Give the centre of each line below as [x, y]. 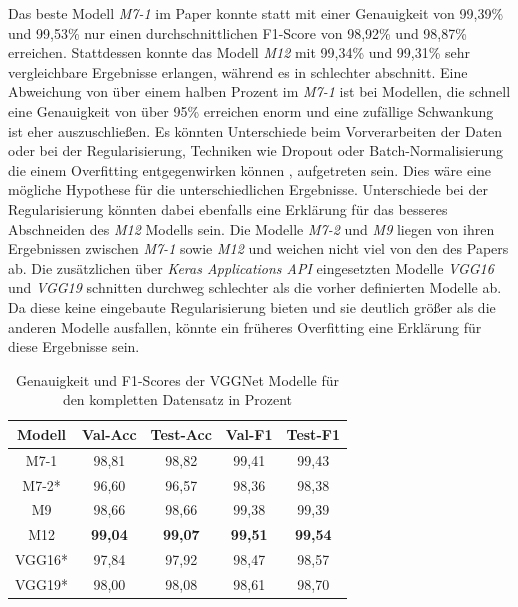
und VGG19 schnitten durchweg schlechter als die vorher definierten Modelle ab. [255, 287]
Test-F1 [313, 433]
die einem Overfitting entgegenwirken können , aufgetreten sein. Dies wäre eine [250, 169]
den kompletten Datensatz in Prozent [177, 399]
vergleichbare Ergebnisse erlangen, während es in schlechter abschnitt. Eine [238, 71]
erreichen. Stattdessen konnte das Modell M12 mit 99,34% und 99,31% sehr [239, 52]
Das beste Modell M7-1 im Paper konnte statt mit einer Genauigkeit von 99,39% [256, 13]
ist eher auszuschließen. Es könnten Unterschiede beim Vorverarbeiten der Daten [255, 130]
